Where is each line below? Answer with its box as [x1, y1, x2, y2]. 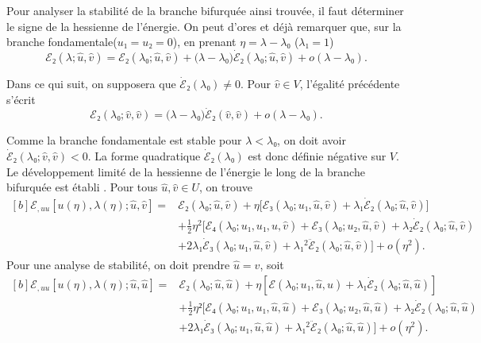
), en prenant [172, 33, 237, 50]
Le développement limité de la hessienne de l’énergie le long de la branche [6, 163, 365, 179]
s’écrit [6, 91, 36, 107]
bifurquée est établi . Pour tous [6, 179, 158, 195]
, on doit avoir [277, 132, 346, 148]
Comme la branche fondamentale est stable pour [6, 132, 242, 148]
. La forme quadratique [87, 148, 201, 164]
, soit [260, 256, 284, 272]
